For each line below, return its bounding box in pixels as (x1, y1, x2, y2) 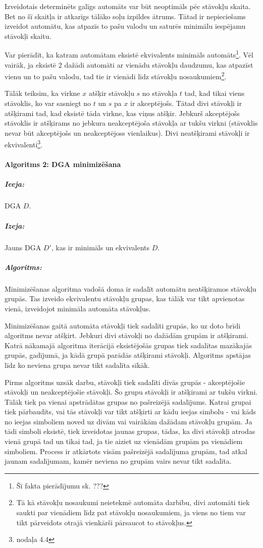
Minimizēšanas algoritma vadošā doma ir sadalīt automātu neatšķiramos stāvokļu (5, 283, 256, 294)
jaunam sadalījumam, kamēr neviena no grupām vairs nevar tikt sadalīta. (5, 456, 232, 466)
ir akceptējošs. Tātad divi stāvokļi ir (130, 98, 242, 108)
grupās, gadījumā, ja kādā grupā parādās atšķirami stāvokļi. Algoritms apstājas (5, 350, 251, 360)
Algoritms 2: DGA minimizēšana (5, 159, 121, 170)
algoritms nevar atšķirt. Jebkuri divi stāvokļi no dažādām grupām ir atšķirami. (5, 330, 248, 341)
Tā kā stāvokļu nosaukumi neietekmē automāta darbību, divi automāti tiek (16, 497, 250, 508)
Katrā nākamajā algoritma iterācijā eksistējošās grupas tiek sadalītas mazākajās (5, 340, 252, 350)
